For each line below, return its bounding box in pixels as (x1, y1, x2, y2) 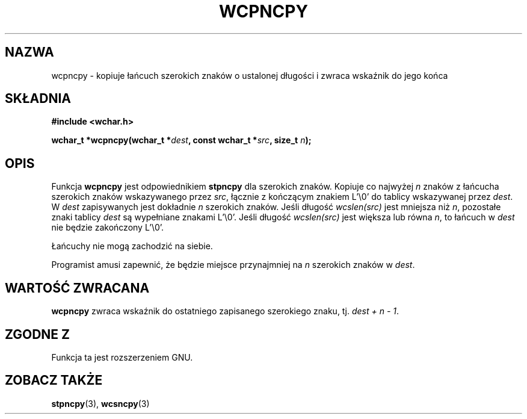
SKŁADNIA (5, 91, 71, 107)
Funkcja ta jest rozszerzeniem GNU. (51, 352, 193, 362)
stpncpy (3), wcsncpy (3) (51, 398, 150, 409)
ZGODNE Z (5, 326, 70, 342)
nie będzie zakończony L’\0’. (51, 222, 164, 233)
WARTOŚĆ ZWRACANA (5, 280, 150, 296)
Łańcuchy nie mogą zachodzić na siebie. (51, 241, 213, 252)
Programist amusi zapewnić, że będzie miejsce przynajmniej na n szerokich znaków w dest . (51, 259, 415, 270)
